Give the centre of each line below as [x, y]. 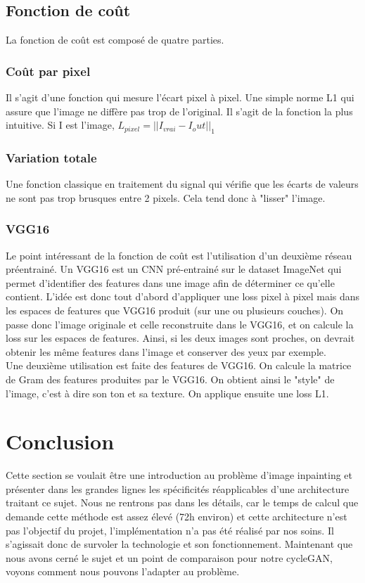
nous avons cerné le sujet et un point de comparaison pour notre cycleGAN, [169, 557]
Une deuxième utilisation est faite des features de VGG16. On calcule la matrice [179, 365]
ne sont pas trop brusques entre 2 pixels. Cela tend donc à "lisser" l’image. [166, 197]
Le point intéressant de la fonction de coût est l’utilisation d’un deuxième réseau [179, 255]
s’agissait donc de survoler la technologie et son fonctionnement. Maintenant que [179, 544]
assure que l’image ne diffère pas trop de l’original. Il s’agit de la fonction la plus [179, 111]
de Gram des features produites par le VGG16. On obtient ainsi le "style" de [170, 379]
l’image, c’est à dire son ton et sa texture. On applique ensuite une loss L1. [167, 393]
